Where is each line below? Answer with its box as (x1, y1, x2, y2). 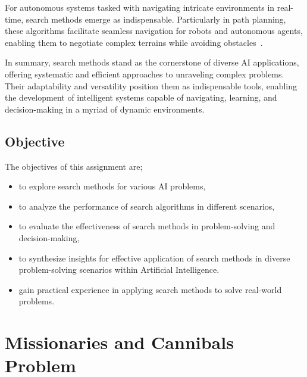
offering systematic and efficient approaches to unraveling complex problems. (5, 67, 284, 80)
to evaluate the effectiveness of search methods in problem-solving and (18, 220, 275, 232)
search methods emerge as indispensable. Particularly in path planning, (26, 13, 286, 25)
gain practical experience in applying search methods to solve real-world (18, 283, 282, 295)
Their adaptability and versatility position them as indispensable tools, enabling (5, 79, 297, 92)
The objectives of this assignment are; (5, 160, 143, 172)
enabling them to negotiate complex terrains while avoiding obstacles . (5, 36, 263, 48)
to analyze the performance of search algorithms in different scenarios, (18, 200, 275, 212)
